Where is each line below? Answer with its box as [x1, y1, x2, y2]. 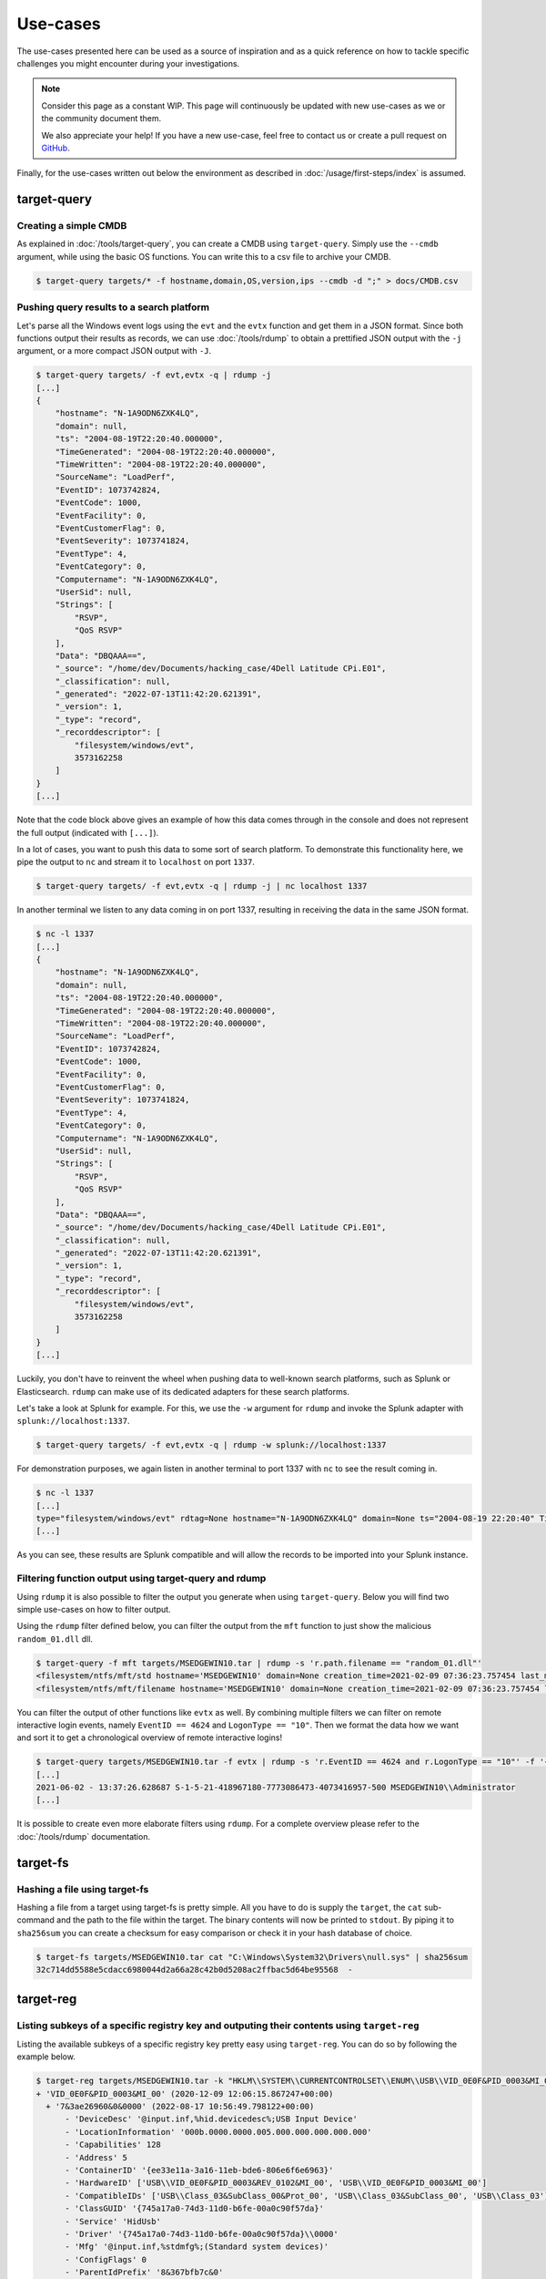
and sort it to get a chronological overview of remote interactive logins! [16, 1732, 282, 1743]
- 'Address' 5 [65, 2152, 127, 2162]
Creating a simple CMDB [16, 220, 127, 232]
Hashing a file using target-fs [16, 1882, 149, 1895]
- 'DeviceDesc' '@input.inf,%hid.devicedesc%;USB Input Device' [65, 2114, 359, 2124]
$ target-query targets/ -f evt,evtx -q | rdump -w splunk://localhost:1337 [35, 1440, 387, 1450]
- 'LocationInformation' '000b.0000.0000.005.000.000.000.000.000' [65, 2127, 372, 2137]
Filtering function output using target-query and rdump [16, 1573, 267, 1585]
